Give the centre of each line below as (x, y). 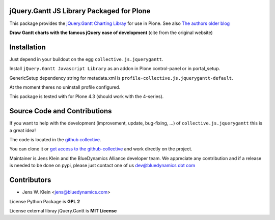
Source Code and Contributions (61, 111)
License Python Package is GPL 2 (45, 201)
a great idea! (23, 130)
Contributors (30, 180)
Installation (28, 47)
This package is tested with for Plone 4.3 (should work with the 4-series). (87, 97)
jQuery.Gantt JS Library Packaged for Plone (80, 11)
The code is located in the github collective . (55, 140)
